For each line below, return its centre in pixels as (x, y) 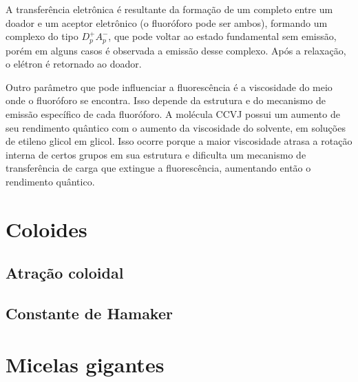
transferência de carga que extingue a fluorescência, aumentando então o (158, 168)
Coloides (46, 229)
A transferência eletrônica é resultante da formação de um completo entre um (169, 9)
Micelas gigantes (85, 364)
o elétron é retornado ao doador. (74, 64)
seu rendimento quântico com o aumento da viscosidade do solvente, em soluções (176, 127)
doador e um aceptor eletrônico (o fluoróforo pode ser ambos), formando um (167, 22)
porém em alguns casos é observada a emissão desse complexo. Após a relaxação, (176, 50)
